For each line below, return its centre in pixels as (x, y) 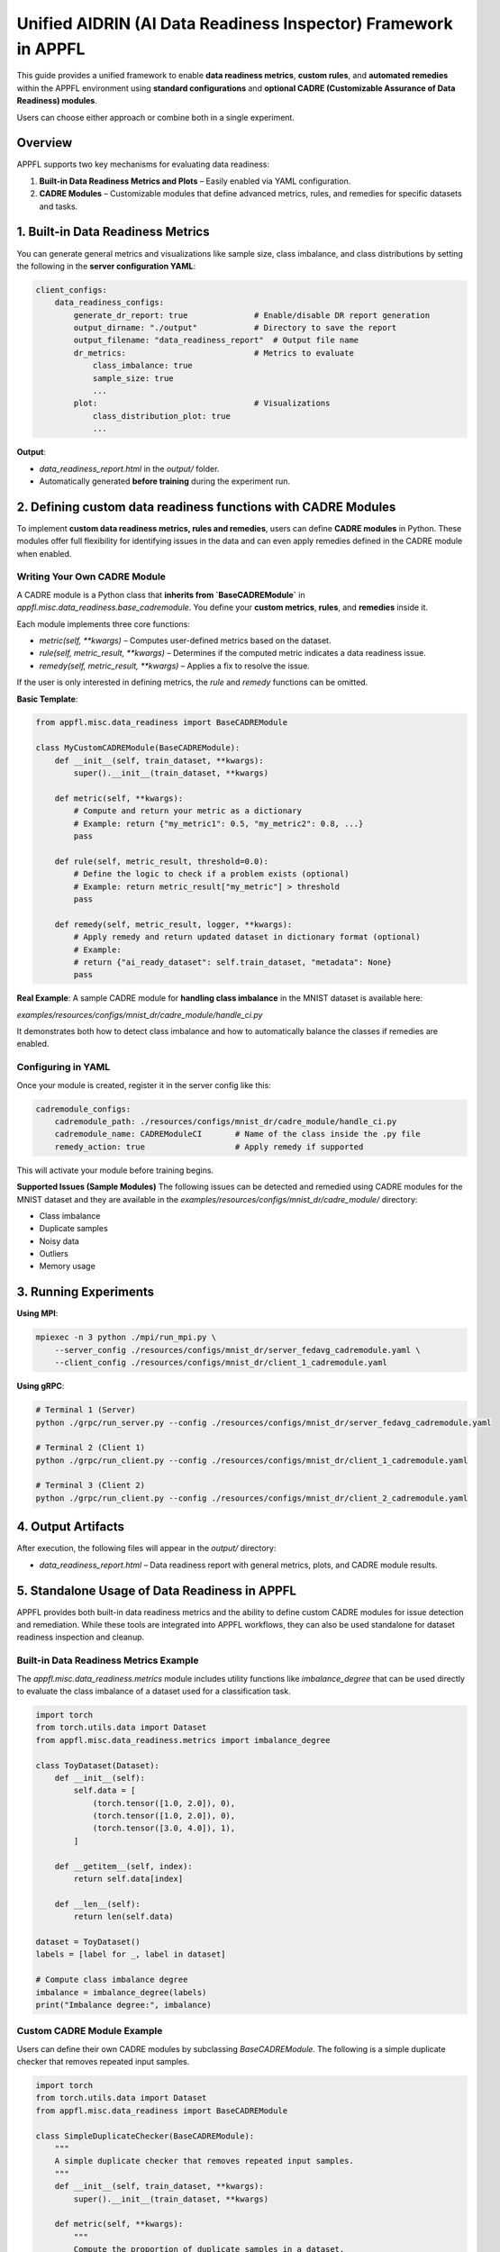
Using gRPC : (41, 1386)
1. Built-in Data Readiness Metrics (113, 232)
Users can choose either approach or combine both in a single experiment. (155, 117)
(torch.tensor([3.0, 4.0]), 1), (164, 1828)
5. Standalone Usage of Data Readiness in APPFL (157, 1590)
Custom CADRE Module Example (90, 2031)
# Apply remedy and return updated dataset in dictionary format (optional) (247, 937)
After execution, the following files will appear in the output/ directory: (146, 1548)
